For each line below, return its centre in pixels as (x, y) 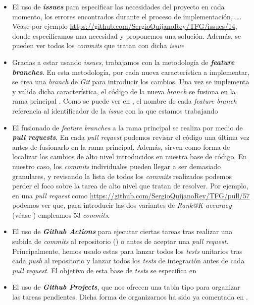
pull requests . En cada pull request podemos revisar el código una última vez (131, 137)
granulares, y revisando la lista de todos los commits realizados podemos (122, 176)
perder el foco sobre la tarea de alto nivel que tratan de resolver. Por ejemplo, (130, 186)
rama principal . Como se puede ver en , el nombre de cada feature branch (124, 101)
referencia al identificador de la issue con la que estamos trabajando (115, 110)
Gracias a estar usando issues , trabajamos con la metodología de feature (123, 62)
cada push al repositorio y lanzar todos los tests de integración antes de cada (128, 261)
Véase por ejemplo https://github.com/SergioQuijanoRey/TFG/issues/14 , (125, 26)
